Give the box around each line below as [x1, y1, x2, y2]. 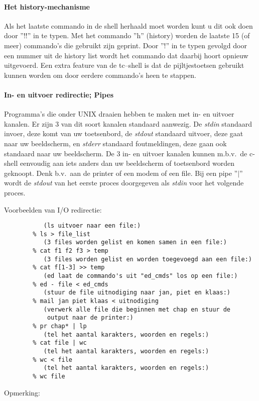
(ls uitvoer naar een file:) [43, 222, 141, 230]
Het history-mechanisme [4, 1, 90, 12]
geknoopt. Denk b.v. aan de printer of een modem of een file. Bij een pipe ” [4, 167, 238, 178]
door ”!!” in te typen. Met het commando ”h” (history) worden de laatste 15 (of [4, 30, 250, 41]
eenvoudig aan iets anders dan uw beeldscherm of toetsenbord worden [20, 158, 235, 168]
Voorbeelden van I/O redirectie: [4, 204, 102, 215]
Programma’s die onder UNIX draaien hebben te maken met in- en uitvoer [4, 109, 234, 119]
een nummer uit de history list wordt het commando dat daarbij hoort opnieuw [4, 50, 248, 60]
